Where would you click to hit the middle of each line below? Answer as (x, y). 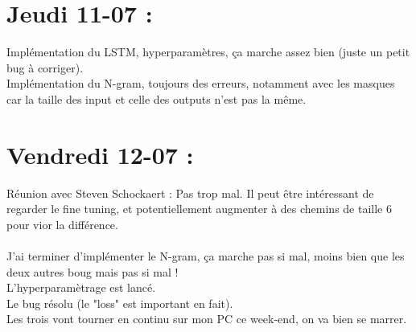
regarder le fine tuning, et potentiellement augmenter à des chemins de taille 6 (199, 209)
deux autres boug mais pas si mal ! (93, 271)
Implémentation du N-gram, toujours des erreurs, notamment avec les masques (201, 83)
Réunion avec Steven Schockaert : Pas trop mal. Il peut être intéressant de (190, 193)
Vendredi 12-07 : (100, 154)
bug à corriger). (45, 67)
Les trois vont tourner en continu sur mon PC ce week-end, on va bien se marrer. (207, 319)
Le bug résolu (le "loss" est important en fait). (120, 303)
